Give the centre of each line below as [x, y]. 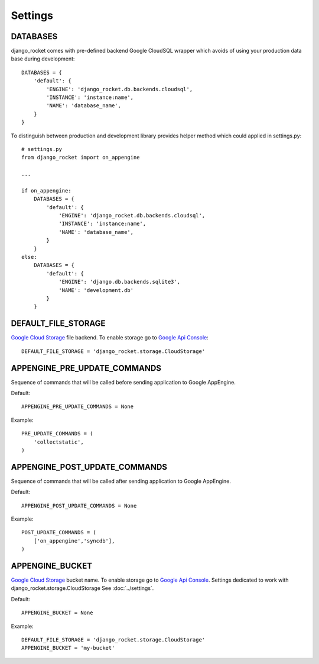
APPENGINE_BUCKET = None [57, 613]
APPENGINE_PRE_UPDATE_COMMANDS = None [78, 407]
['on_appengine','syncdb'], [74, 541]
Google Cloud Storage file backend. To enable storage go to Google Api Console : [110, 338]
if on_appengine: [46, 190]
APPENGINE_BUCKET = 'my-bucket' [68, 648]
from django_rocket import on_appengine [81, 158]
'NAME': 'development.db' [96, 290]
